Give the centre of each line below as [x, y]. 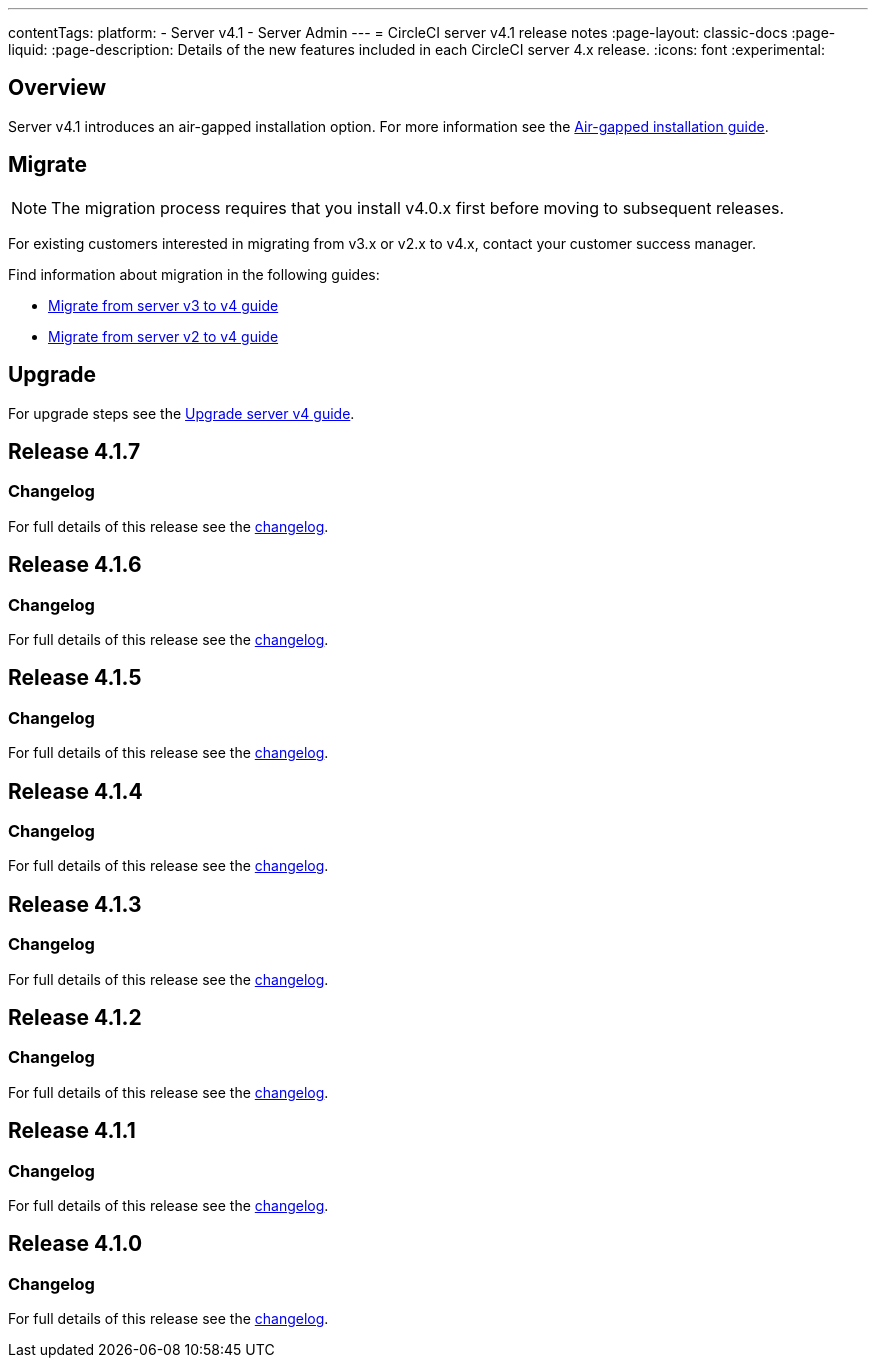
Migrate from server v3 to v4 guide [163, 305]
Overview [57, 88]
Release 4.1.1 [72, 1131]
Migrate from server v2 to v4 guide [163, 336]
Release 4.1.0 [75, 1244]
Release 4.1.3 [75, 904]
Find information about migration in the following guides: [194, 274]
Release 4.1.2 [75, 1018]
